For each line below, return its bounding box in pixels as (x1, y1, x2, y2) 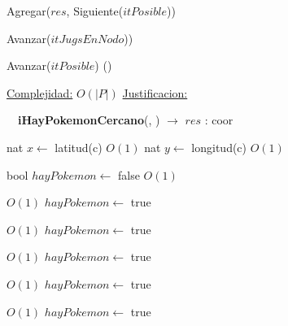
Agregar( (7, 2, 51, 19)
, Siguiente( (66, 2, 124, 19)
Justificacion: (122, 84, 188, 101)
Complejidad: (7, 84, 73, 101)
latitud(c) (55, 138, 103, 155)
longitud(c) (191, 138, 247, 155)
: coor (204, 111, 233, 128)
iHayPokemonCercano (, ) (18, 111, 160, 128)
